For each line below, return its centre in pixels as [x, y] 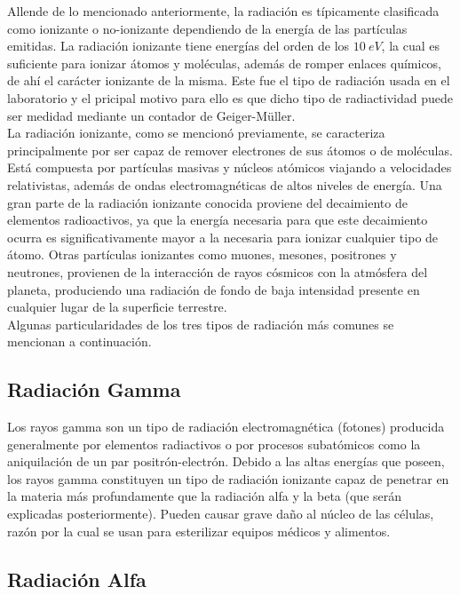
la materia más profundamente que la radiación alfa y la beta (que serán [205, 496]
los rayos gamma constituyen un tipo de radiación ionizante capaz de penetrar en [228, 478]
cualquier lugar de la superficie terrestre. [117, 307]
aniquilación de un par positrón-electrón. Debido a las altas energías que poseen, [226, 461]
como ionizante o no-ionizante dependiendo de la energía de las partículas [207, 28]
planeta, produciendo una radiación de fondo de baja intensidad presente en [214, 289]
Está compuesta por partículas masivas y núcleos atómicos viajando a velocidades [230, 167]
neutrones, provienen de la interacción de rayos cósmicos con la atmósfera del [218, 271]
